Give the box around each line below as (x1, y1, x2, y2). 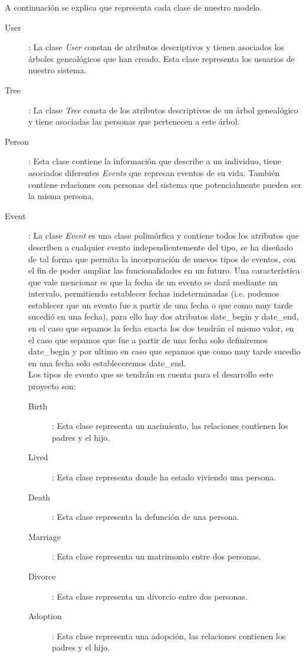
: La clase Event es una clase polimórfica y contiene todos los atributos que (28, 229, 300, 242)
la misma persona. (28, 190, 94, 202)
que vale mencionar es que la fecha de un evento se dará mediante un (28, 275, 278, 288)
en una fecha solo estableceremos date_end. (28, 356, 186, 369)
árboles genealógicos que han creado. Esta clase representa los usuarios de (28, 52, 295, 64)
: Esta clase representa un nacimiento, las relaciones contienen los (52, 419, 288, 432)
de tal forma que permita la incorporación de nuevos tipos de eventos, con (28, 252, 296, 265)
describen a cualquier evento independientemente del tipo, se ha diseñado (28, 240, 293, 253)
